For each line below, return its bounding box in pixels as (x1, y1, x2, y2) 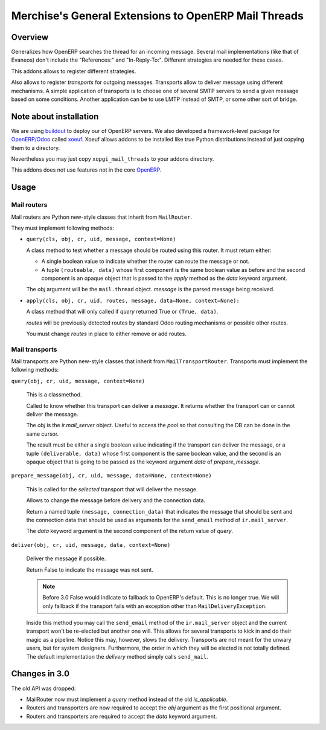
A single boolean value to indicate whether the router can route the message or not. (41, 257, 250, 265)
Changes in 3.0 (11, 668, 69, 679)
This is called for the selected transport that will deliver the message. (26, 485, 198, 493)
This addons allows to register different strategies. (11, 67, 136, 75)
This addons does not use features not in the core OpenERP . (11, 166, 162, 173)
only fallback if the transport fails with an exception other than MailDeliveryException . (42, 602, 267, 610)
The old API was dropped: (11, 685, 76, 692)
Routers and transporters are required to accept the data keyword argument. (26, 712, 217, 720)
